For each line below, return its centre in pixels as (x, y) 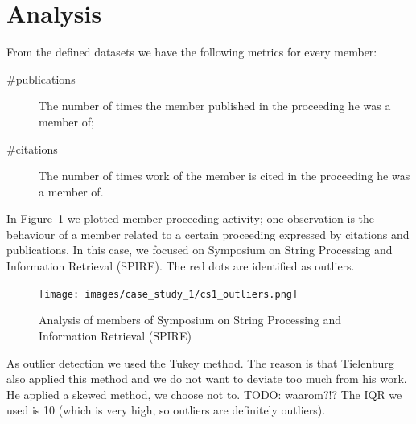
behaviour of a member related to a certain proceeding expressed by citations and (208, 234)
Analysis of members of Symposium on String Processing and (190, 320)
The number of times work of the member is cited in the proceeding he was (224, 176)
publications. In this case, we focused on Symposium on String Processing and (200, 250)
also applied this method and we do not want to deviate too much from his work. (207, 379)
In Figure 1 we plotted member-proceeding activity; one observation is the (191, 218)
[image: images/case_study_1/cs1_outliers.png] (169, 294)
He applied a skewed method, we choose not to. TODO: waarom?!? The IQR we (204, 394)
